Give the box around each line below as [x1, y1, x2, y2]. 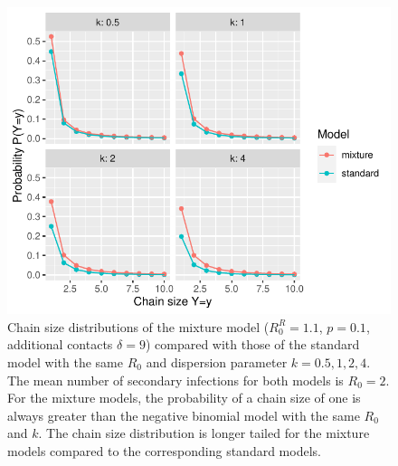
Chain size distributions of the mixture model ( [7, 317, 270, 336]
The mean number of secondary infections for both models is [7, 370, 344, 389]
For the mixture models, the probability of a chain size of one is [7, 388, 361, 407]
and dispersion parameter [146, 352, 288, 371]
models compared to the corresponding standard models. [7, 441, 321, 460]
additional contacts [7, 335, 113, 354]
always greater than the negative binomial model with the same [7, 405, 360, 424]
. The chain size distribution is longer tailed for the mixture [38, 423, 370, 442]
